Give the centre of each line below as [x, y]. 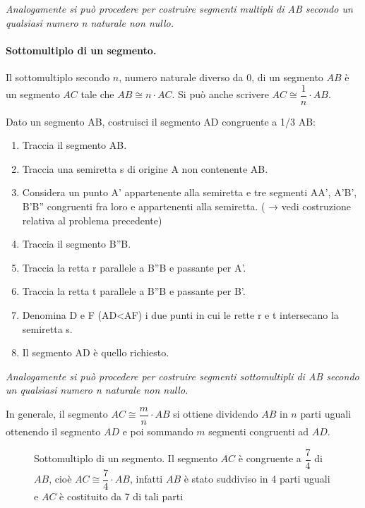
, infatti [146, 479]
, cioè [60, 479]
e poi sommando [158, 431]
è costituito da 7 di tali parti [121, 496]
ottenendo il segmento [53, 431]
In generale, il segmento [57, 414]
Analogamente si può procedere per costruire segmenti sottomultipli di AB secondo [182, 376]
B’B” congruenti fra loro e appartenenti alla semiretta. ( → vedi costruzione [186, 206]
